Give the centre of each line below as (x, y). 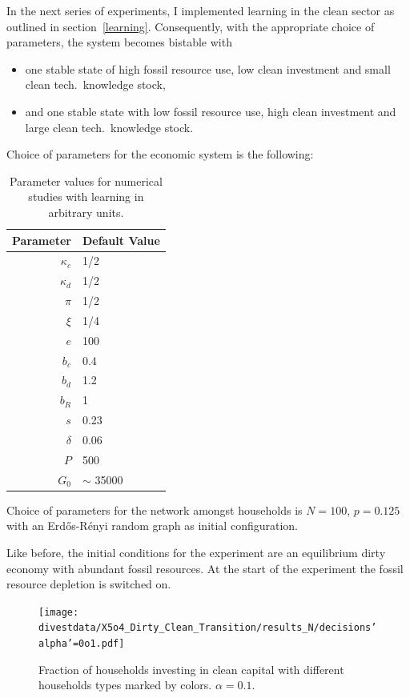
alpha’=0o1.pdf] (82, 644)
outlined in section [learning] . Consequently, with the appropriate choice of (191, 26)
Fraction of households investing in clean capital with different (191, 669)
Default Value (121, 240)
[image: (59, 612)
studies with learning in (86, 197)
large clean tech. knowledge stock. (109, 127)
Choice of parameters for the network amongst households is (155, 509)
